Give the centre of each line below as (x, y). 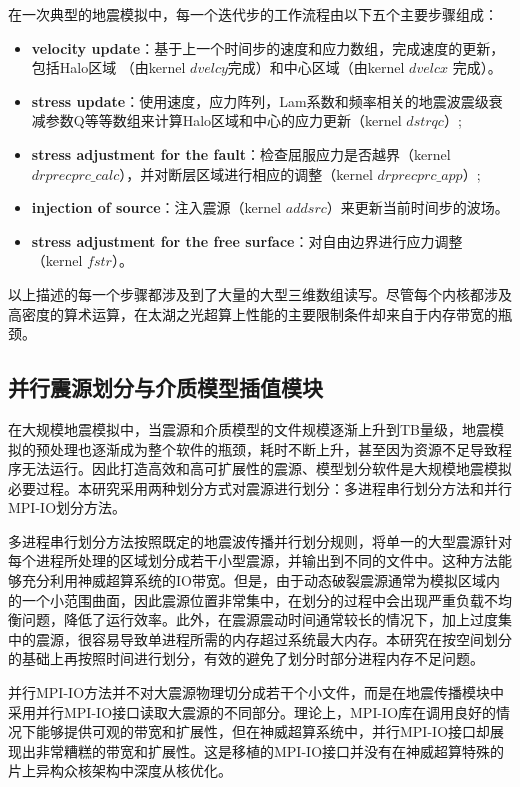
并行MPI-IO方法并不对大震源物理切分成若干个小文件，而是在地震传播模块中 (256, 692)
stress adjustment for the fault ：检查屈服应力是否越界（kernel (241, 153)
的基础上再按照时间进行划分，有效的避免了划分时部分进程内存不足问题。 (246, 658)
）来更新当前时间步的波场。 (417, 207)
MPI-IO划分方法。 (67, 507)
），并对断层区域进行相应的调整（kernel (246, 173)
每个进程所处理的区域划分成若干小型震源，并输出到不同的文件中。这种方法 (253, 560)
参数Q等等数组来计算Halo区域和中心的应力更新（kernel (223, 120)
